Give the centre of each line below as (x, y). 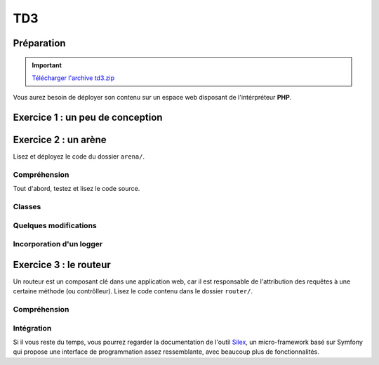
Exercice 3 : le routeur (62, 264)
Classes (27, 207)
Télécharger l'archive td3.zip (73, 78)
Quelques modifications (55, 225)
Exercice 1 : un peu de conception (88, 118)
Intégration (32, 328)
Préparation (39, 43)
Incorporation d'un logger (58, 244)
